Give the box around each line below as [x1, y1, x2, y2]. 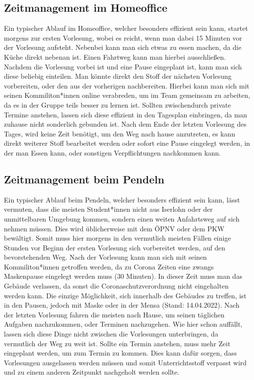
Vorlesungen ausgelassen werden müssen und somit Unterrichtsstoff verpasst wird [4, 357, 247, 367]
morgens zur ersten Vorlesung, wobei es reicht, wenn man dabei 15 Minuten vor [4, 32, 242, 43]
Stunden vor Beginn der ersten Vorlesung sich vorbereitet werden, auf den [4, 242, 225, 252]
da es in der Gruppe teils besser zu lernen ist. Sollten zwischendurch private [4, 99, 231, 110]
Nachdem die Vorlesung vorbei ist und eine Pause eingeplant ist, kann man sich [4, 61, 242, 71]
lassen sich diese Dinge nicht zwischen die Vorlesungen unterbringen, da [4, 329, 218, 339]
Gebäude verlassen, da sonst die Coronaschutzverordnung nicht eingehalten [4, 281, 229, 291]
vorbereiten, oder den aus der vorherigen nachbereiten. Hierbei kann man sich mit [4, 80, 250, 90]
